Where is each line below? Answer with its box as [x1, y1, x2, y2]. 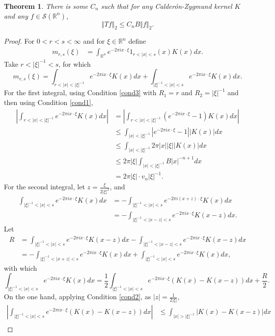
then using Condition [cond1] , [4, 97, 93, 107]
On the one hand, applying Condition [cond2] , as [4, 291, 151, 302]
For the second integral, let [4, 181, 85, 192]
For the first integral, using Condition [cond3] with [4, 87, 157, 98]
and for [83, 36, 105, 46]
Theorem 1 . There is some [4, 1, 88, 11]
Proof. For [4, 36, 35, 46]
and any [4, 10, 28, 21]
